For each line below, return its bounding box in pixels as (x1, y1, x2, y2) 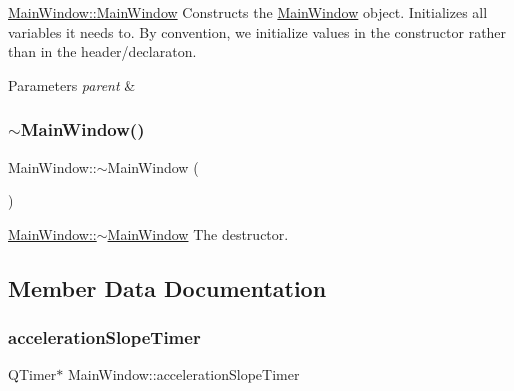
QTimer (8, 364, 57, 385)
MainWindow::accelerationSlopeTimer (67, 364, 300, 385)
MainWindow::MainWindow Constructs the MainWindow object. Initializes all (8, 2, 488, 22)
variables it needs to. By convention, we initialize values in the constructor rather (8, 21, 507, 42)
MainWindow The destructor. (107, 223, 289, 244)
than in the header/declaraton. (8, 41, 197, 62)
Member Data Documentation (8, 272, 327, 303)
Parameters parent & (8, 74, 136, 95)
